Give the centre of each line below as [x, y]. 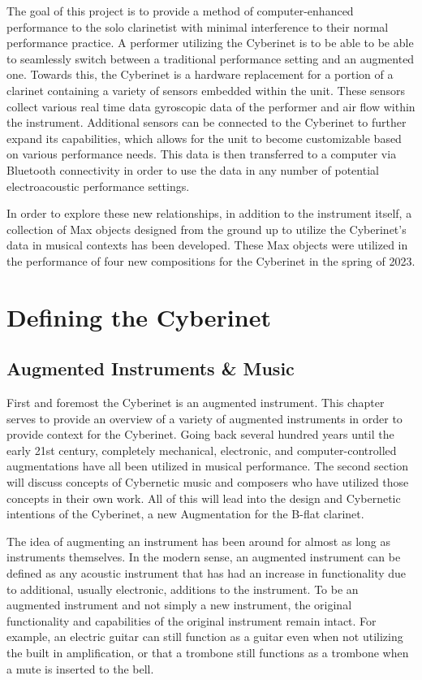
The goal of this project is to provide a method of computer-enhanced [180, 11]
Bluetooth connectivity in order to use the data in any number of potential [193, 169]
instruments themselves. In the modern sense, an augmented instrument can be [204, 557]
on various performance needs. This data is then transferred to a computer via [202, 154]
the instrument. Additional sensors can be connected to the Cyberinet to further [207, 122]
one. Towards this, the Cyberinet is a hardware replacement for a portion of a [200, 74]
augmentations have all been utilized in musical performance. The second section [208, 466]
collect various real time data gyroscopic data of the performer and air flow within [211, 106]
